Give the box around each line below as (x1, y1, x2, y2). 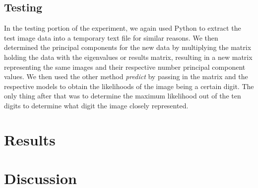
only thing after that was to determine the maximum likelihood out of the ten (4, 91, 241, 101)
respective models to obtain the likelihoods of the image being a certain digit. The (4, 81, 254, 91)
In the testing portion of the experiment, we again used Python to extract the (4, 23, 241, 33)
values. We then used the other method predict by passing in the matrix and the (4, 71, 248, 82)
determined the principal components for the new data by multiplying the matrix (4, 42, 252, 52)
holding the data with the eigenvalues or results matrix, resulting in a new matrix (4, 51, 253, 62)
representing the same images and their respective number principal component (4, 61, 246, 72)
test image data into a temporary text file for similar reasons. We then (4, 32, 218, 43)
